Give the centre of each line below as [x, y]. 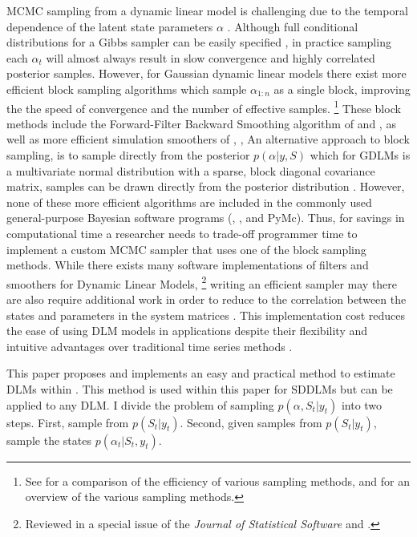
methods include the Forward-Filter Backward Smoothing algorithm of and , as [201, 123]
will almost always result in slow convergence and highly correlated [211, 57]
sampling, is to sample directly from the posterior [128, 155]
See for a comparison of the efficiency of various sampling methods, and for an [217, 480]
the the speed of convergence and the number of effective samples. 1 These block [204, 107]
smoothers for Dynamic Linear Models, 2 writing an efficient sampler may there [202, 282]
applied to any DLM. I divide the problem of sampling [140, 404]
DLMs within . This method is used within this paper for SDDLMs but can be [200, 388]
